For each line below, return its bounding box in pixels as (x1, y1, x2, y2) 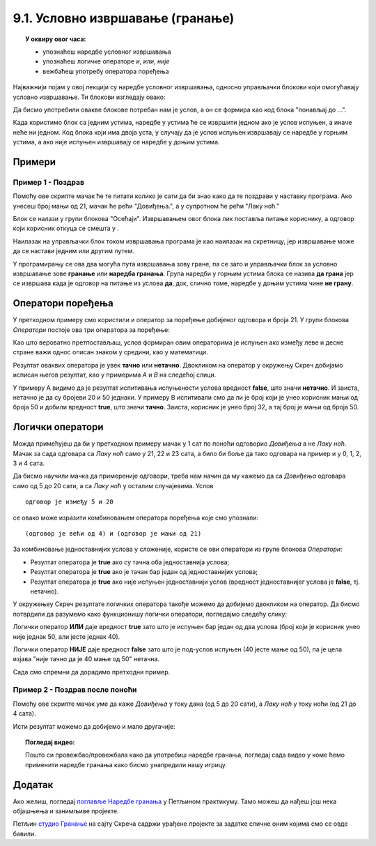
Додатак (13, 778, 54, 791)
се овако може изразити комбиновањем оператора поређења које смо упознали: (13, 513, 259, 522)
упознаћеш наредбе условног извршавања (42, 47, 171, 56)
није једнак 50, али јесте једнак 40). (13, 632, 120, 641)
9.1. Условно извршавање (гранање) (13, 10, 235, 26)
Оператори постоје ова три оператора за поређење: (13, 325, 171, 334)
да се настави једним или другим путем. (13, 247, 135, 255)
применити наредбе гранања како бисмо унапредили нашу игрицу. (25, 760, 228, 769)
